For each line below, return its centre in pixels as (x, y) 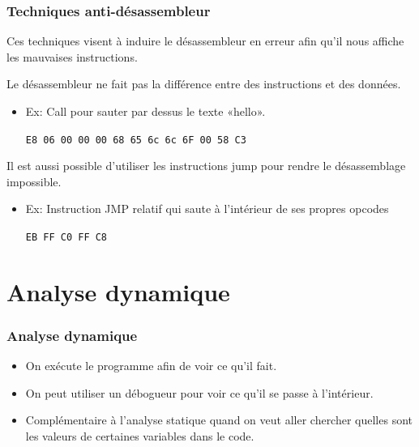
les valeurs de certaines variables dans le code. (140, 436)
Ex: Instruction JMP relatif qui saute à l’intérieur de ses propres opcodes (207, 209)
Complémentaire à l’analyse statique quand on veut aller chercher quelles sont (219, 420)
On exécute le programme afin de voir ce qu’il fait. (151, 366)
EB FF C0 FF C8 (66, 238)
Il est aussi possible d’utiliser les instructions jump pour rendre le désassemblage (206, 166)
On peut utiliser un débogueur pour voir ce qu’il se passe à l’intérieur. (199, 392)
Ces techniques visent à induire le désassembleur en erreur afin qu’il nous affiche (205, 41)
